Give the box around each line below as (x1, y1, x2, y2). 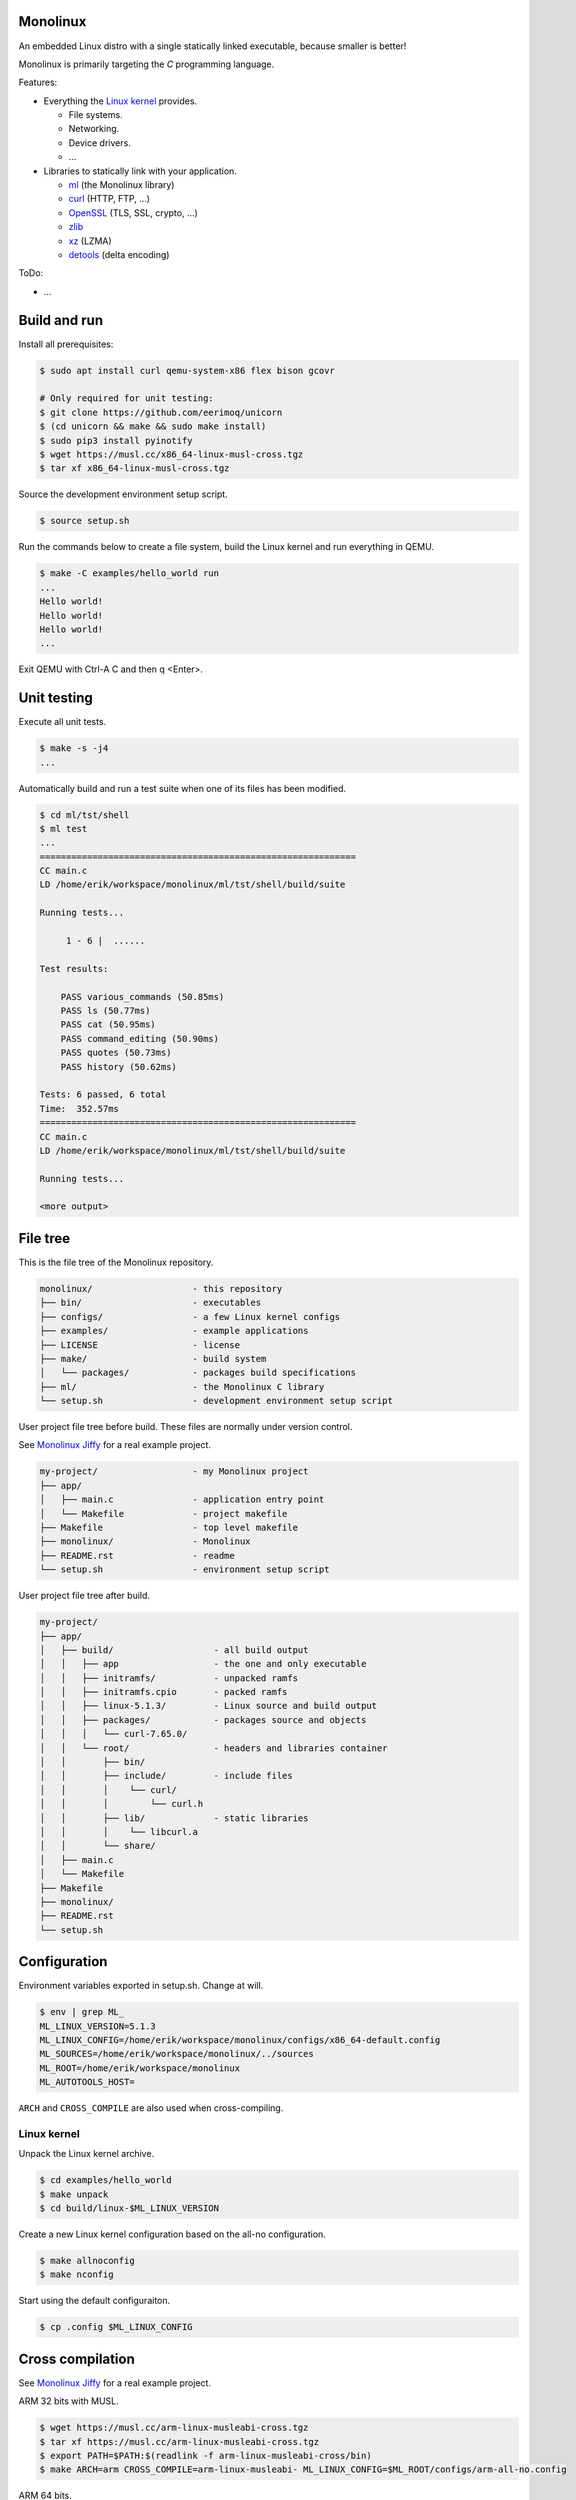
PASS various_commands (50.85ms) (60, 991, 225, 1002)
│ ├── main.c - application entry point (39, 1494, 325, 1505)
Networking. (68, 123, 120, 135)
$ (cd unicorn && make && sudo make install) (39, 421, 267, 432)
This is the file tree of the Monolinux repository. (18, 1256, 214, 1268)
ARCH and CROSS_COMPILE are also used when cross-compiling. (18, 2102, 284, 2114)
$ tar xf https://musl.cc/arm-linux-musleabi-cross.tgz (39, 2436, 320, 2447)
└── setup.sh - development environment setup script (39, 1395, 394, 1407)
